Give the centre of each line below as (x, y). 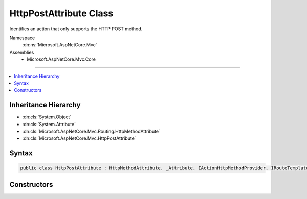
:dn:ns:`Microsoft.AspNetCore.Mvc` (60, 45)
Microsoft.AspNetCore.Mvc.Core (61, 59)
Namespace (22, 38)
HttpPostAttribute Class (61, 13)
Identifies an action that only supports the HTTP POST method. (76, 29)
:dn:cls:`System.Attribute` (49, 124)
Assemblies (22, 52)
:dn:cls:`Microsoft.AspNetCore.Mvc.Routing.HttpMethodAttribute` (91, 131)
